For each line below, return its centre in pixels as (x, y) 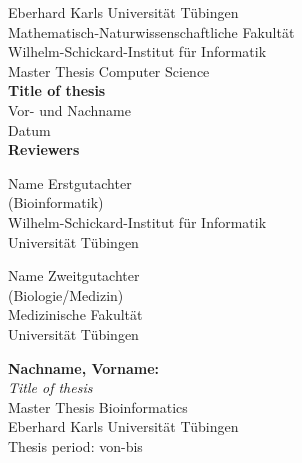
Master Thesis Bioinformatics (98, 406)
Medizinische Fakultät (75, 314)
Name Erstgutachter (70, 182)
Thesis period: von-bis (75, 445)
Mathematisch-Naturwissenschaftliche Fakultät (151, 31)
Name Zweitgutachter (74, 275)
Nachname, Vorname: (84, 367)
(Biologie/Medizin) (66, 294)
